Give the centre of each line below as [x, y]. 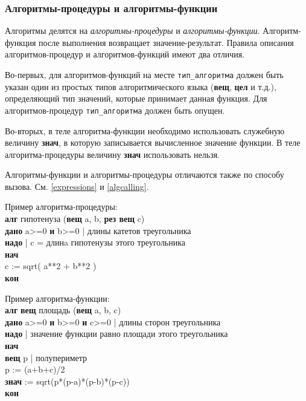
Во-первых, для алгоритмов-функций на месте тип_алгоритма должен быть [144, 74]
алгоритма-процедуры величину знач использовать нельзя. [113, 154]
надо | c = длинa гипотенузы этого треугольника [95, 242]
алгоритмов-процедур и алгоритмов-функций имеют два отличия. [125, 54]
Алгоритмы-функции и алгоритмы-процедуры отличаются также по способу [145, 174]
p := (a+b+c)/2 [35, 369]
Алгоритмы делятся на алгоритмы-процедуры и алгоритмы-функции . [132, 31]
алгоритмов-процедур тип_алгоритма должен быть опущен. [115, 110]
